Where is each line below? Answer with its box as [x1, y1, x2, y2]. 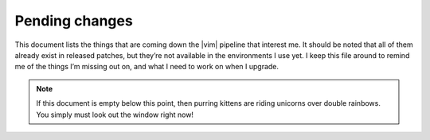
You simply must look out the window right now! [36, 110, 194, 119]
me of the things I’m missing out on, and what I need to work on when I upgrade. [14, 62, 279, 72]
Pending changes [14, 12, 133, 29]
